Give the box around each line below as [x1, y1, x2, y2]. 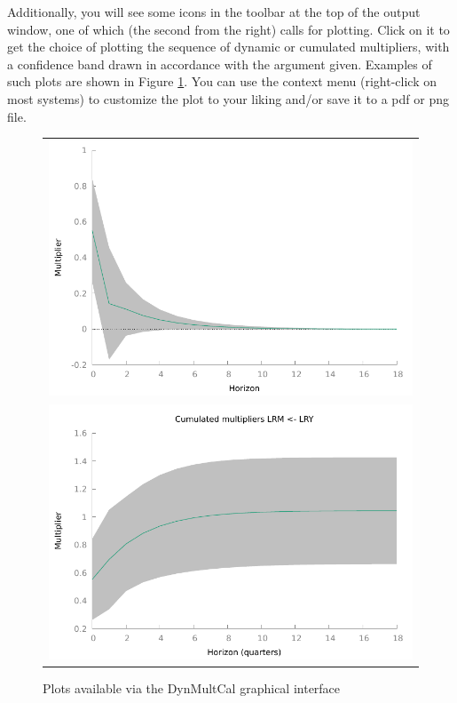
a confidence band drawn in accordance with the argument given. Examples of [7, 54, 432, 73]
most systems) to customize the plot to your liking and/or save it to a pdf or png [7, 89, 449, 108]
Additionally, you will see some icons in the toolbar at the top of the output [7, 3, 421, 20]
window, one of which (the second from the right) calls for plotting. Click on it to [7, 20, 450, 38]
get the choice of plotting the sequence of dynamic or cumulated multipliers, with [7, 37, 450, 56]
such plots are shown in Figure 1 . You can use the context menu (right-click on [7, 72, 437, 91]
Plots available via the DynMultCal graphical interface [43, 678, 341, 697]
